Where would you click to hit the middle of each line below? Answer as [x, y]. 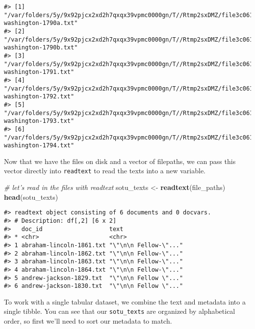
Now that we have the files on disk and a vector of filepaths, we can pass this [120, 161]
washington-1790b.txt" [41, 48]
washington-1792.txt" [39, 97]
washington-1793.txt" [39, 121]
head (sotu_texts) [31, 197]
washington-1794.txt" [39, 146]
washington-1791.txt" [39, 72]
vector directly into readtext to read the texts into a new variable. [105, 171]
